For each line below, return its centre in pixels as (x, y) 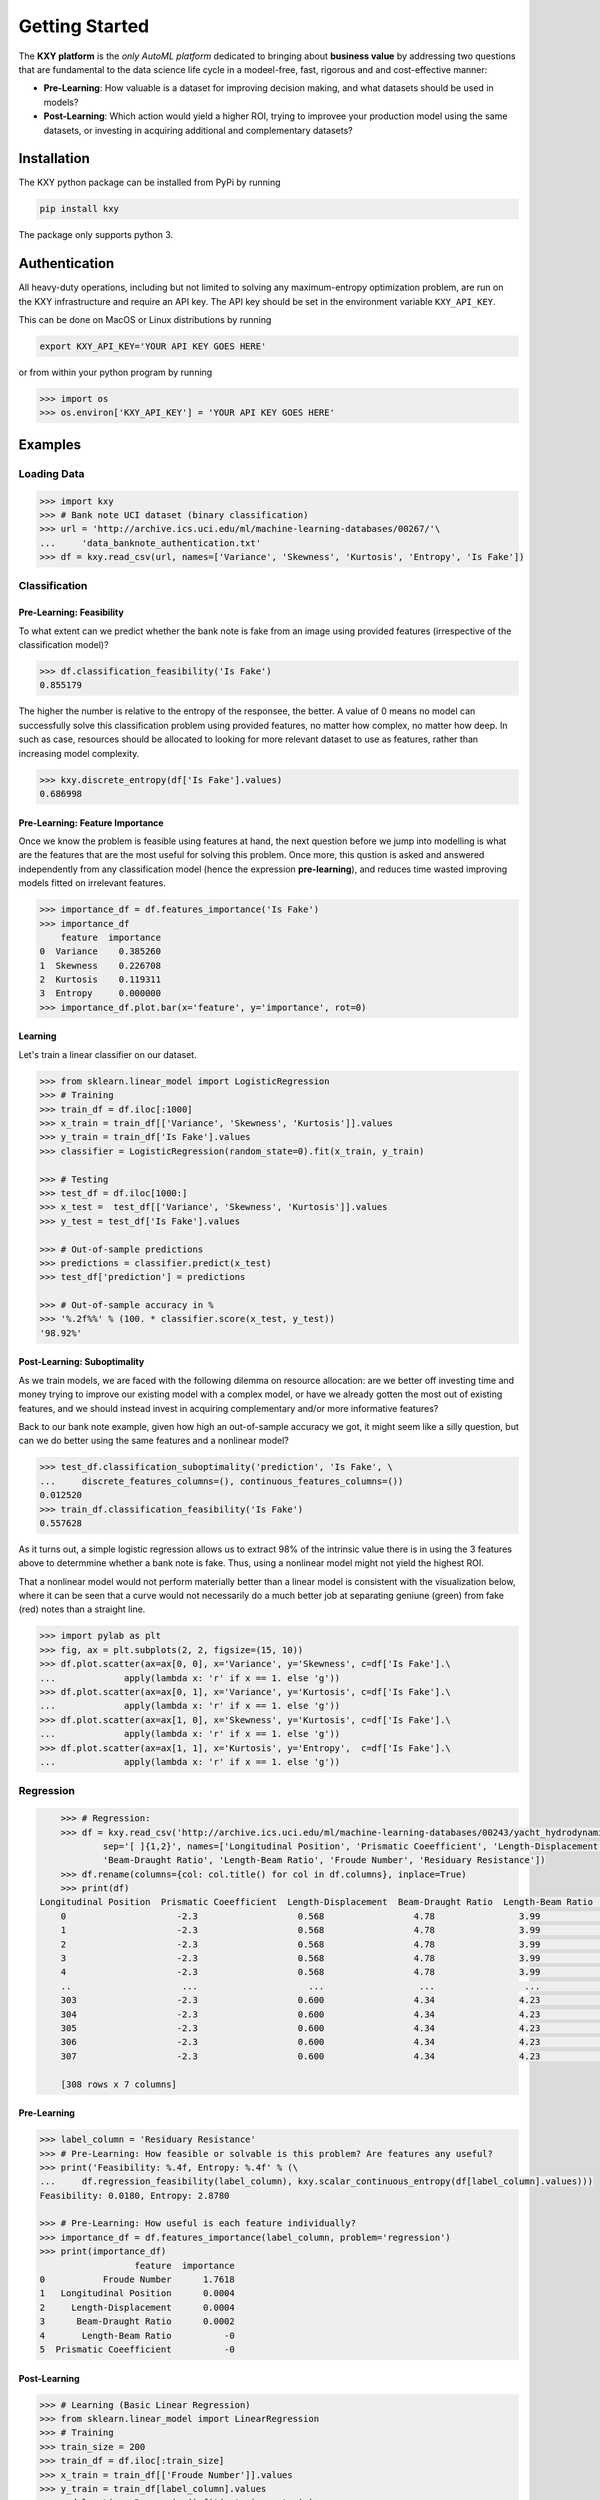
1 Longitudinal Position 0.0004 (137, 2293)
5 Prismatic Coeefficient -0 (137, 2349)
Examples (50, 444)
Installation (54, 158)
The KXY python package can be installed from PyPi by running (149, 182)
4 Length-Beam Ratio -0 (137, 2335)
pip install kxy (79, 209)
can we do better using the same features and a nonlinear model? (154, 1441)
